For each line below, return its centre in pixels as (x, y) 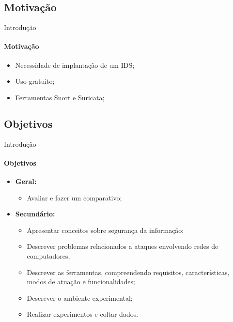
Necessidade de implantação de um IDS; (75, 65)
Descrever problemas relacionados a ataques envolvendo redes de (123, 246)
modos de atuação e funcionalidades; (81, 282)
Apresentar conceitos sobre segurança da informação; (105, 230)
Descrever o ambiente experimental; (80, 298)
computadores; (48, 255)
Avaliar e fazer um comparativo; (74, 197)
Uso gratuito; (35, 81)
